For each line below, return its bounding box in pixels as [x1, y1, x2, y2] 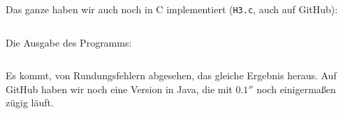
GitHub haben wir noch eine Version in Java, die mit [6, 81, 233, 96]
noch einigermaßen [256, 81, 336, 96]
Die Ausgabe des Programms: [6, 35, 132, 49]
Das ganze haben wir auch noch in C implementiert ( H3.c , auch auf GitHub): [6, 2, 338, 16]
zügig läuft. [6, 95, 54, 110]
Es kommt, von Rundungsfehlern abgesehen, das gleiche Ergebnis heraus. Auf [6, 68, 337, 83]
